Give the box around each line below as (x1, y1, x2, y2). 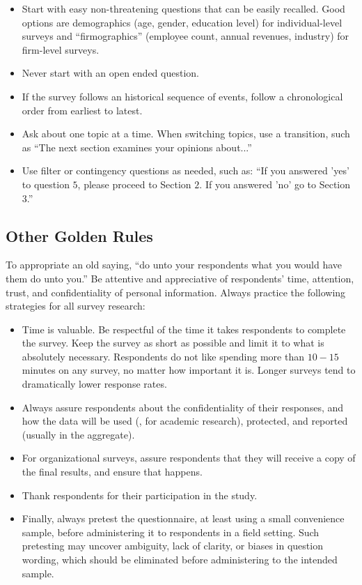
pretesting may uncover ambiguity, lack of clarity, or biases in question (22, 538, 323, 553)
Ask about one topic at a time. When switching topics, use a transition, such (22, 126, 350, 141)
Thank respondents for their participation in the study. (22, 487, 258, 502)
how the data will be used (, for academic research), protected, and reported (22, 413, 348, 428)
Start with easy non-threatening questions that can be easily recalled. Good (22, 1, 345, 15)
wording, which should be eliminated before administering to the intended (22, 552, 338, 567)
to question (22, 176, 70, 191)
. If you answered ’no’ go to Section (199, 176, 351, 191)
